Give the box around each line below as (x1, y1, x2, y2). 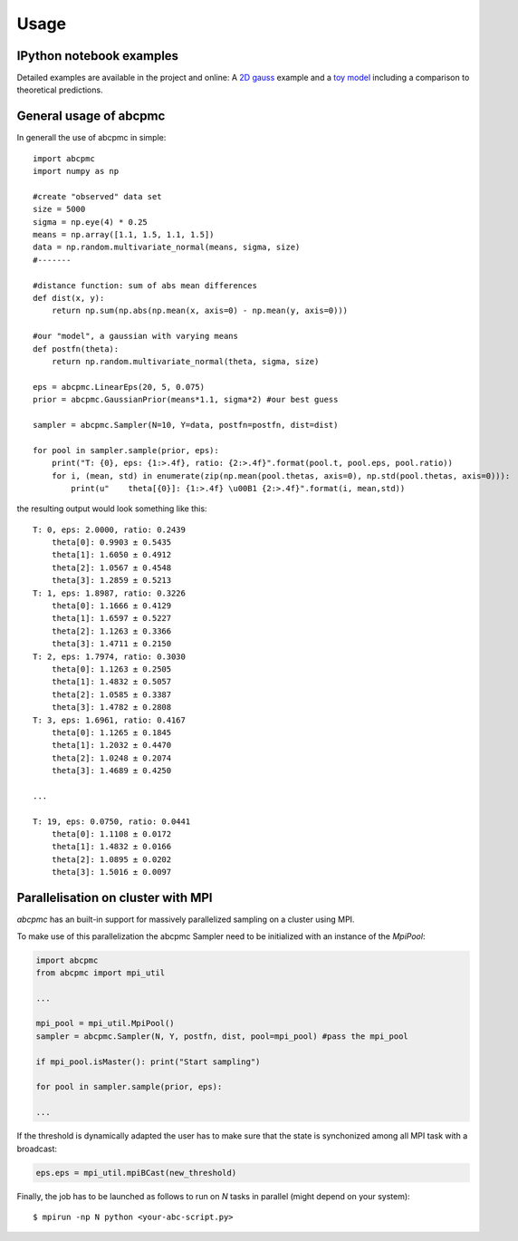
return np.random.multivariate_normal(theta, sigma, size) (51, 356, 320, 366)
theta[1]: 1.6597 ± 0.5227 (51, 613, 172, 624)
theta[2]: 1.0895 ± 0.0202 (51, 854, 172, 865)
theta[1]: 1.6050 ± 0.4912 (51, 549, 172, 560)
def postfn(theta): (33, 344, 120, 354)
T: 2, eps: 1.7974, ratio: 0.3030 (33, 651, 186, 662)
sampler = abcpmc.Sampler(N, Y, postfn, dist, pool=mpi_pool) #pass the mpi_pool (35, 1031, 409, 1042)
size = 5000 (33, 204, 86, 215)
